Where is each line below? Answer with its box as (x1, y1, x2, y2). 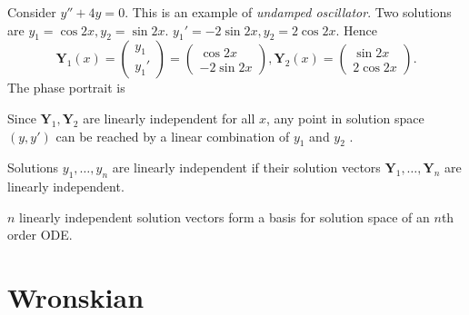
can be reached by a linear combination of (55, 126, 290, 145)
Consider (7, 3, 56, 21)
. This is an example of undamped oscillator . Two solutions (125, 3, 452, 21)
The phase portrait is (7, 78, 125, 97)
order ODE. (7, 225, 73, 244)
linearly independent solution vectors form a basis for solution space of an (19, 207, 430, 226)
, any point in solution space (266, 108, 424, 127)
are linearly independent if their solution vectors (112, 158, 381, 177)
